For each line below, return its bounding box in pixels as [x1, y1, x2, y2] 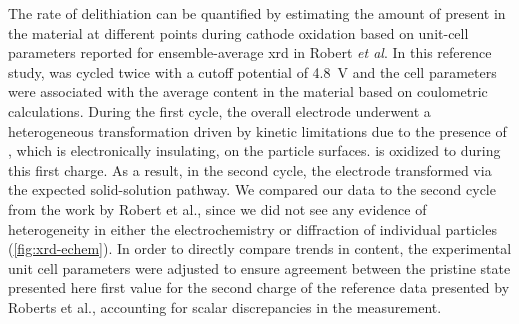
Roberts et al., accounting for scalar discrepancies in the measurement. [8, 296, 442, 317]
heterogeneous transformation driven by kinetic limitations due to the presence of [8, 120, 507, 141]
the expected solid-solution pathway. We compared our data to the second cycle [8, 179, 496, 200]
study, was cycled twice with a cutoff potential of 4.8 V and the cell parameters [8, 61, 497, 82]
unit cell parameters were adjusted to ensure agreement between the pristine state [8, 257, 511, 278]
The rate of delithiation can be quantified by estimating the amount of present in [8, 3, 506, 23]
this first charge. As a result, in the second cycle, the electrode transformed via [8, 159, 492, 180]
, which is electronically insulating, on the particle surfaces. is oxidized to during [8, 140, 501, 161]
